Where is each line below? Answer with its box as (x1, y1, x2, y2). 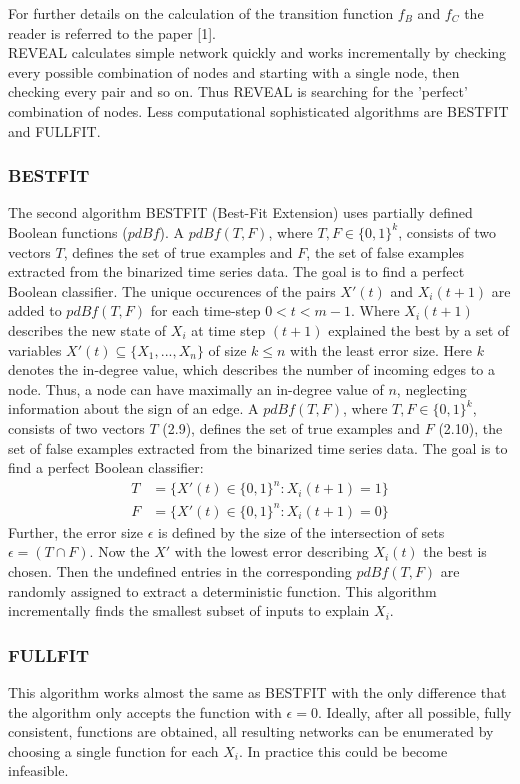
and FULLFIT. (8, 120, 101, 141)
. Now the (89, 541, 150, 562)
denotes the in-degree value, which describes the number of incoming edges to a (8, 359, 495, 380)
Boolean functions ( (8, 221, 128, 242)
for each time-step (150, 300, 261, 321)
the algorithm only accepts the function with (8, 701, 282, 722)
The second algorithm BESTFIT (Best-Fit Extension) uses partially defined (8, 202, 473, 223)
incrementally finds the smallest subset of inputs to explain (8, 600, 370, 621)
